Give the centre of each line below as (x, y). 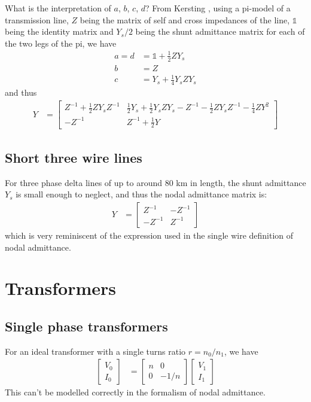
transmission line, (37, 19)
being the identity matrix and (59, 31)
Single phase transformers (86, 326)
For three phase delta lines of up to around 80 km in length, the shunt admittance (155, 182)
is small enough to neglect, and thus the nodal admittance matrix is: (141, 194)
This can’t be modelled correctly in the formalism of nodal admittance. (135, 392)
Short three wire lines (74, 157)
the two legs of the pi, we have (61, 43)
